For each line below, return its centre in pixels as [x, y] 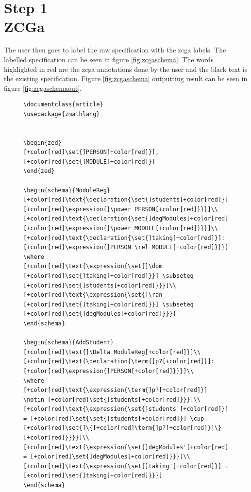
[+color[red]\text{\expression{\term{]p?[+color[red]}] [116, 390]
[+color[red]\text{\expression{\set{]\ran [93, 295]
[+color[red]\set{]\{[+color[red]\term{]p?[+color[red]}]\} [123, 428]
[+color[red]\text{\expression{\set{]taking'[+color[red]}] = [126, 466]
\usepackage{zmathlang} [62, 114]
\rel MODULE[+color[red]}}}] [182, 247]
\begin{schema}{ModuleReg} [67, 190]
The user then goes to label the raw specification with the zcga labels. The [115, 50]
